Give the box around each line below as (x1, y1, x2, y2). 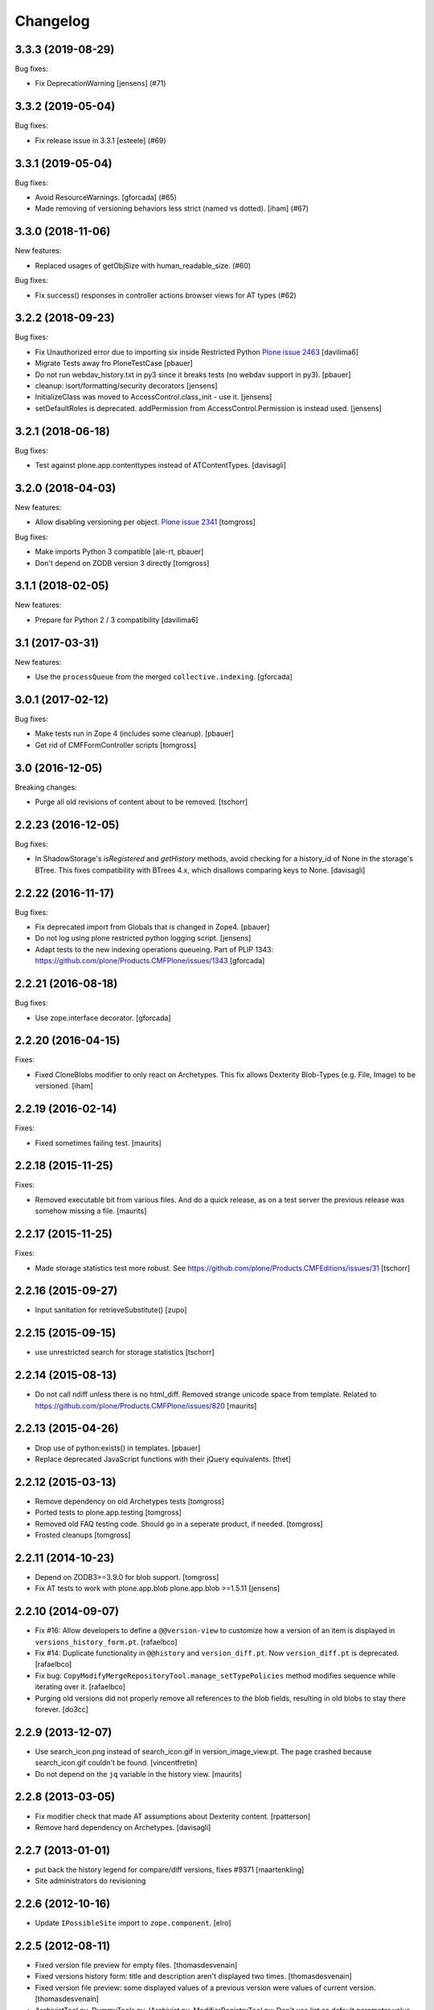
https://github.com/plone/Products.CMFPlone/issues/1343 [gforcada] (35, 956, 265, 966)
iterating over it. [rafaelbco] (35, 1682, 126, 1692)
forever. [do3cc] (35, 1704, 88, 1714)
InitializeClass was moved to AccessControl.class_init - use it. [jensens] (35, 392, 272, 402)
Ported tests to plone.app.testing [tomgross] (35, 1507, 182, 1517)
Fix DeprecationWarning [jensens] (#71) (35, 79, 166, 88)
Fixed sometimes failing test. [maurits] (35, 1138, 162, 1147)
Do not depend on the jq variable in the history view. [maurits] (35, 1769, 243, 1778)
